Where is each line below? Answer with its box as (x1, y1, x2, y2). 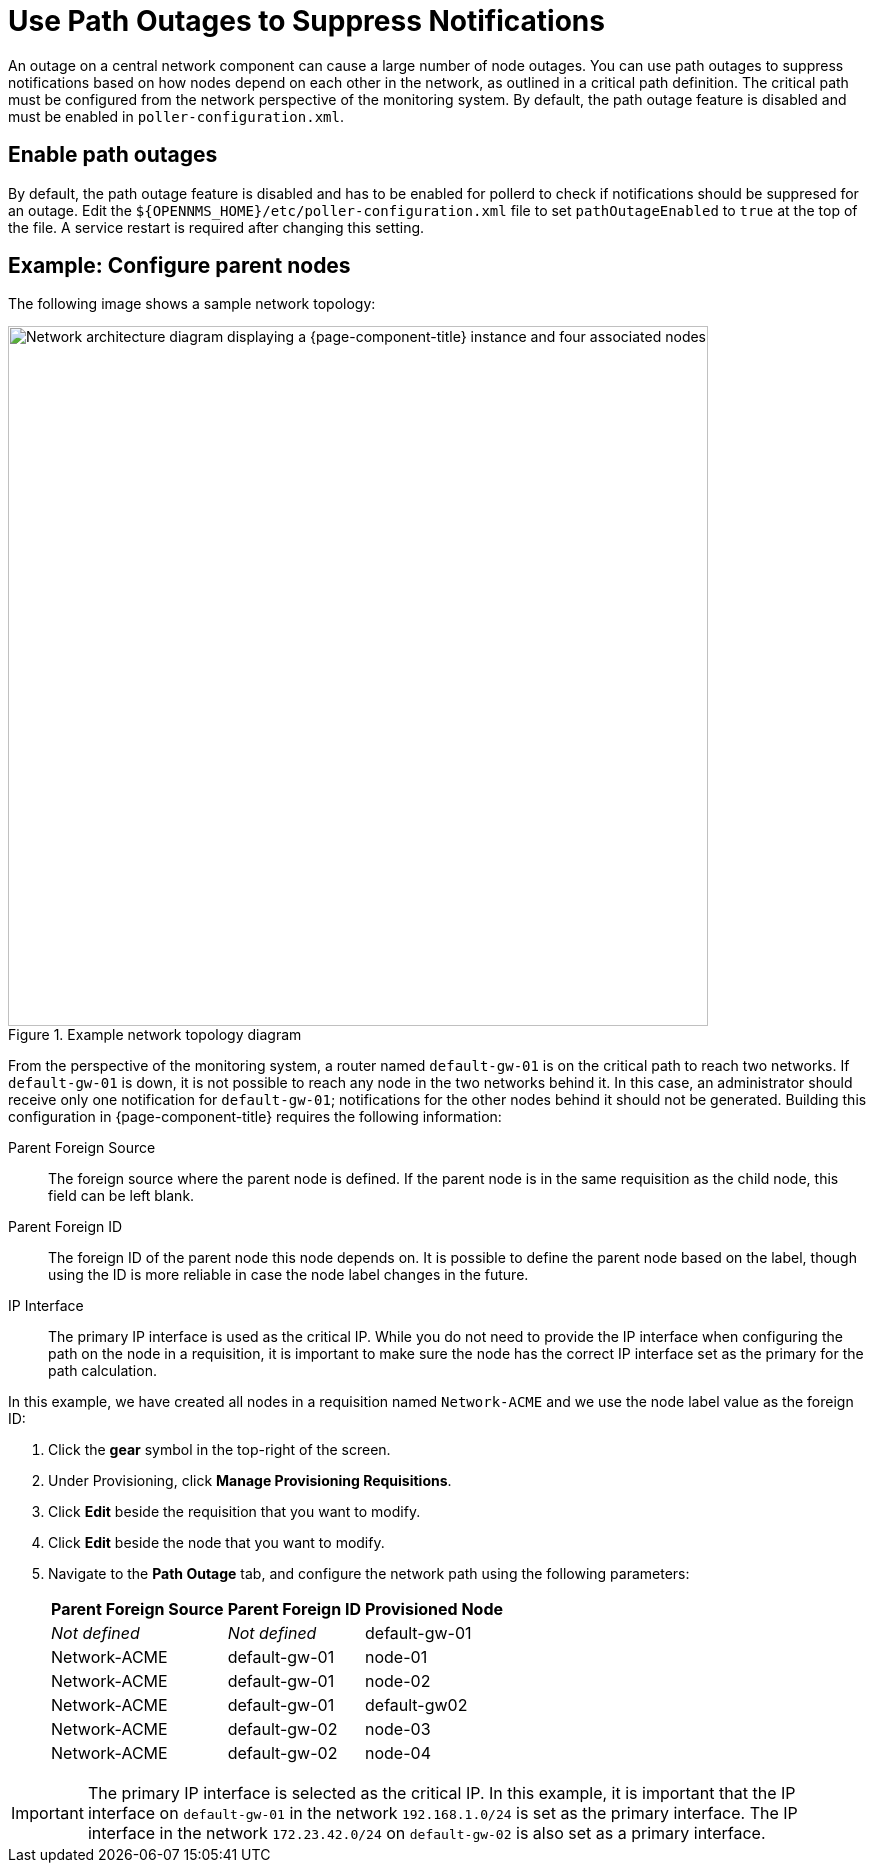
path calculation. (48, 1362, 157, 1380)
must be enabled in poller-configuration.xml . (8, 107, 344, 125)
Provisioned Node (365, 1599, 504, 1620)
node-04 (365, 1743, 431, 1764)
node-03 (365, 1719, 431, 1740)
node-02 (365, 1671, 431, 1692)
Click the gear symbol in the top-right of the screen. (48, 1441, 391, 1459)
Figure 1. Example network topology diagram (8, 1026, 302, 1044)
